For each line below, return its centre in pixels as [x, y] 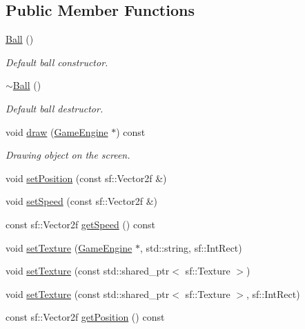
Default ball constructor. [57, 62]
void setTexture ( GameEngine [69, 247]
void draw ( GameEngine [57, 131]
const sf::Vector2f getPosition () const [85, 317]
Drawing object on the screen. [68, 155]
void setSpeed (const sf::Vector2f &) [82, 201]
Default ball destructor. [55, 108]
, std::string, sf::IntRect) [191, 247]
